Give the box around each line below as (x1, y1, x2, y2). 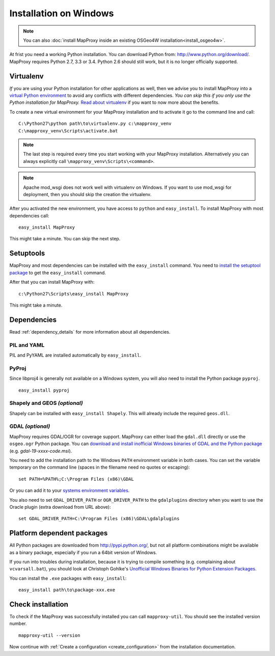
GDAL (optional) (9, 423, 50, 430)
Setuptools (9, 249, 45, 258)
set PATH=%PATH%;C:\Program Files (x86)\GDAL (18, 476, 134, 482)
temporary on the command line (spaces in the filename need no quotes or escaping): (9, 464, 190, 471)
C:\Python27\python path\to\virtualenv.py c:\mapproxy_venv (18, 121, 172, 127)
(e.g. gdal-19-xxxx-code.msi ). (9, 448, 72, 454)
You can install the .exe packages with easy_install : (9, 575, 127, 581)
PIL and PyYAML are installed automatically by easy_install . (9, 352, 142, 358)
